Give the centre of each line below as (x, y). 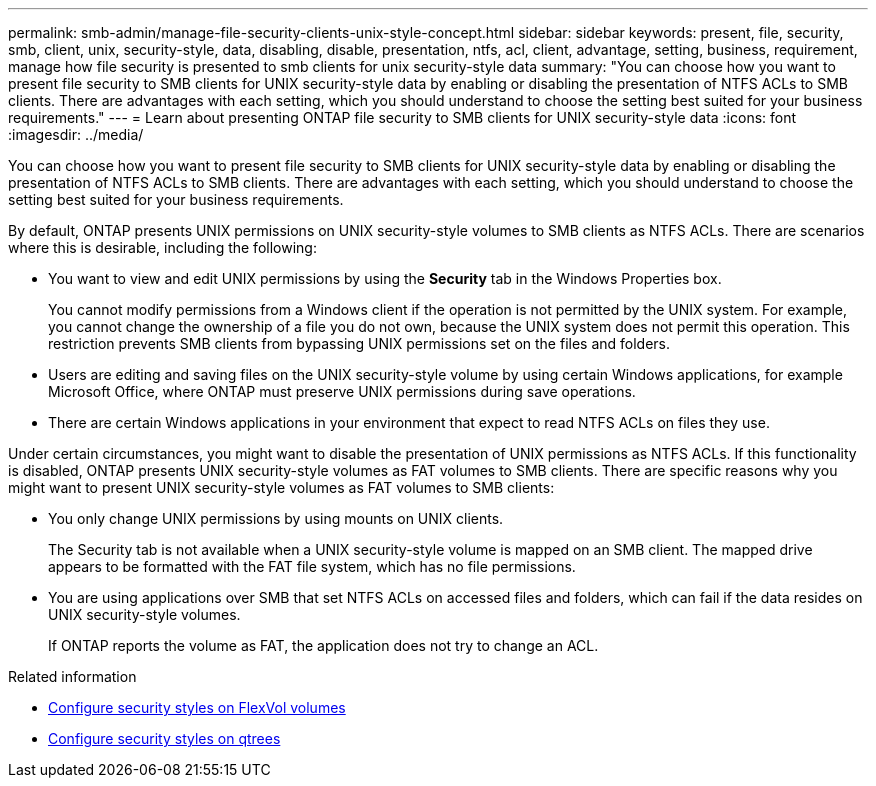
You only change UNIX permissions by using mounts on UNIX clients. (276, 518)
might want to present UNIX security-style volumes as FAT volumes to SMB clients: (281, 487)
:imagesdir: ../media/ (76, 134)
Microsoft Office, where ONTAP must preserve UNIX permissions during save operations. (342, 391)
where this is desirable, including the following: (162, 247)
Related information (72, 676)
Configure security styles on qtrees (164, 738)
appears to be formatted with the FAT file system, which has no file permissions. (312, 566)
